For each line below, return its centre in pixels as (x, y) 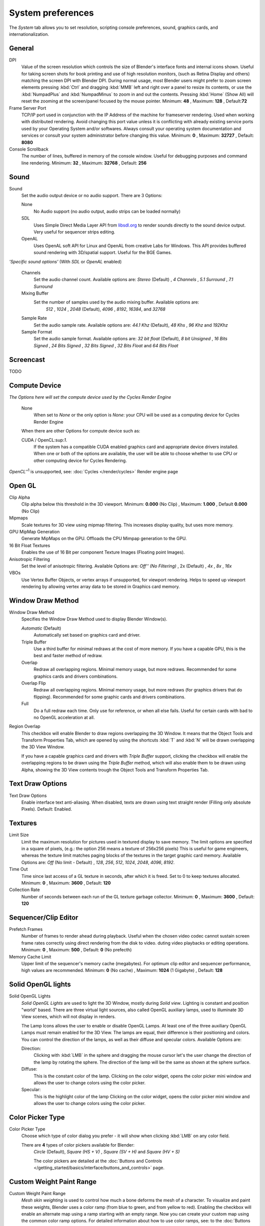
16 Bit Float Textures (30, 545)
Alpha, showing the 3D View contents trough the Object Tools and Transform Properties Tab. (115, 769)
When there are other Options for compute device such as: (81, 431)
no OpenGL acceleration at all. (64, 717)
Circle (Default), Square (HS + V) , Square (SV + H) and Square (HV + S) (107, 1152)
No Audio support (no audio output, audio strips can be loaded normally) (107, 211)
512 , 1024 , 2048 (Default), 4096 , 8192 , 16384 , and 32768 (106, 309)
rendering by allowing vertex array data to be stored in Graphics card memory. (101, 587)
